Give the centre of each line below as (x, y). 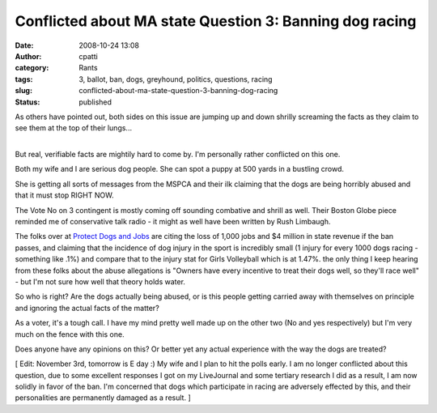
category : (32, 68)
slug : (23, 91)
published (95, 102)
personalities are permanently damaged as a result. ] (103, 398)
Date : (24, 45)
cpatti (89, 56)
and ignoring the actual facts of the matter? (87, 308)
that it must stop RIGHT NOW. (64, 195)
